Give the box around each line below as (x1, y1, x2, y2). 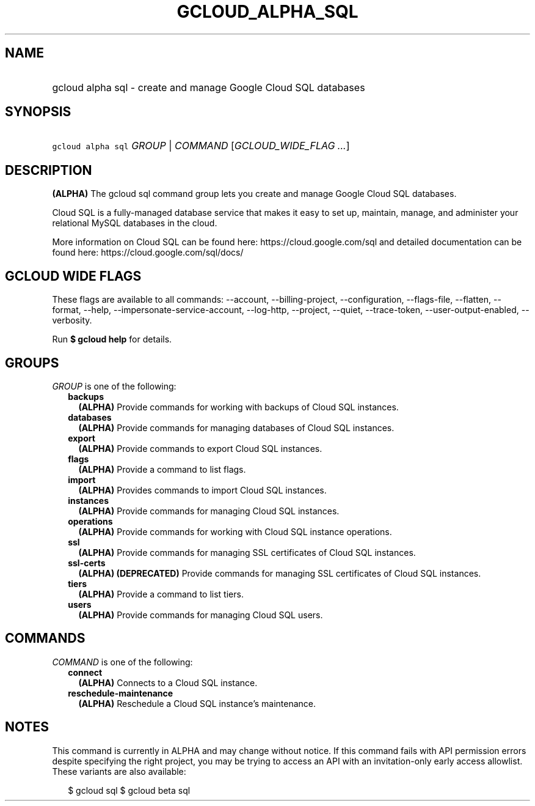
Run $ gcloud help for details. (52, 334, 172, 345)
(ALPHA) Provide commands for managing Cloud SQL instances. (78, 505, 340, 516)
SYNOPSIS (5, 104, 71, 120)
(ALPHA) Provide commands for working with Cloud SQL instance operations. (78, 526, 392, 537)
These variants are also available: (52, 766, 186, 777)
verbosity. (52, 315, 92, 326)
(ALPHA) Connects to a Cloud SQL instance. (78, 677, 258, 688)
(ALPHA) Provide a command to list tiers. (78, 588, 244, 599)
